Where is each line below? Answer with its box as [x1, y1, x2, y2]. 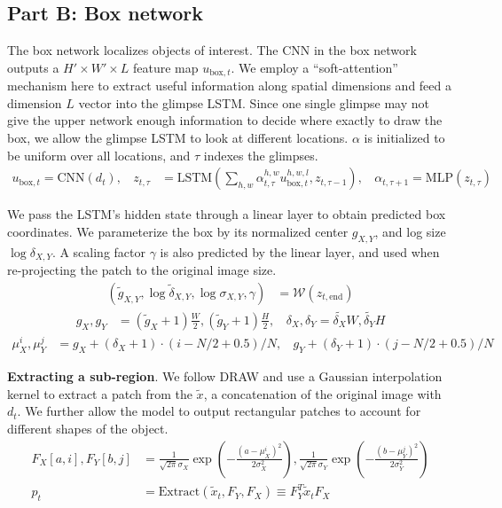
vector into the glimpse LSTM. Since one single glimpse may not [78, 93, 429, 112]
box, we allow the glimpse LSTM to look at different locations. [7, 129, 349, 147]
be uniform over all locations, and [7, 145, 191, 164]
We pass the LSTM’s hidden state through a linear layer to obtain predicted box [7, 205, 446, 223]
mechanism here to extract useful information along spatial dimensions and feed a [7, 76, 452, 95]
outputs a [7, 58, 59, 76]
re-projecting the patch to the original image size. [7, 261, 277, 279]
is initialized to [364, 129, 445, 147]
